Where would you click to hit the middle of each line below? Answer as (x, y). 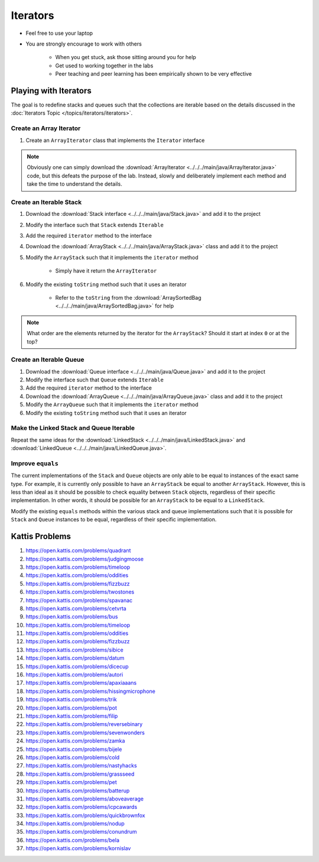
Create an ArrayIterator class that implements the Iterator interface (115, 140)
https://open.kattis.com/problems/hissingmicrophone (91, 691)
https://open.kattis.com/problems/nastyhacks (81, 766)
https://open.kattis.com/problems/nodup (75, 824)
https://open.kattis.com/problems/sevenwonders (85, 733)
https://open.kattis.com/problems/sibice (74, 650)
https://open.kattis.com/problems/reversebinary (84, 724)
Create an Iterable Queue (48, 359)
